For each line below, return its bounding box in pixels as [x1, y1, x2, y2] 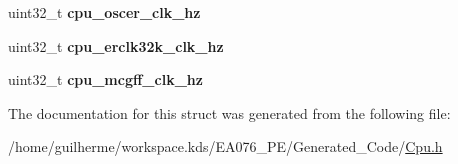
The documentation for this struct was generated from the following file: [8, 102, 451, 123]
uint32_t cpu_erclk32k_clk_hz [8, 35, 224, 56]
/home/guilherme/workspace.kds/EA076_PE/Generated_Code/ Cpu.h [8, 136, 443, 157]
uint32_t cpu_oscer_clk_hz [8, 2, 201, 22]
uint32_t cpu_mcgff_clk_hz [8, 69, 203, 90]
